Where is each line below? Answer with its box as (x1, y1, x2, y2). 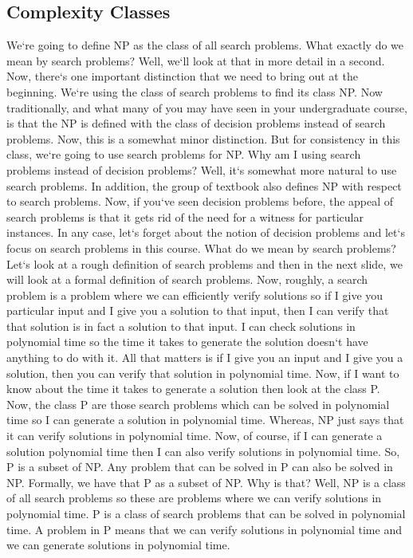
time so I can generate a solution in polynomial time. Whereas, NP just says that (6, 411, 404, 428)
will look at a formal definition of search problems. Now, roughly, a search (6, 271, 368, 288)
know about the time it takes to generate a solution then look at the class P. (6, 380, 380, 397)
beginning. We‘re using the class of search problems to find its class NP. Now (6, 83, 383, 100)
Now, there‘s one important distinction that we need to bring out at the (6, 68, 358, 84)
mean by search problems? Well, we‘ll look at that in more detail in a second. (6, 52, 385, 69)
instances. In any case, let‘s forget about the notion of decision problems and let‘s (6, 224, 405, 241)
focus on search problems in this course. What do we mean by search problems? (6, 239, 396, 256)
